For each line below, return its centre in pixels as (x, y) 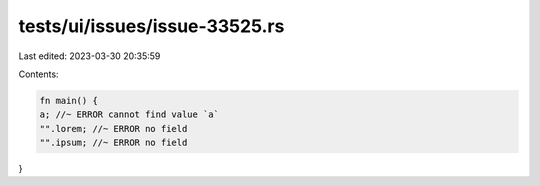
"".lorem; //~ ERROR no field (113, 128)
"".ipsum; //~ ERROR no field (113, 143)
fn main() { (69, 100)
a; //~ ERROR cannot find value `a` (129, 114)
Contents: (38, 74)
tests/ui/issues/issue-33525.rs (151, 26)
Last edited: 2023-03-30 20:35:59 (89, 56)
